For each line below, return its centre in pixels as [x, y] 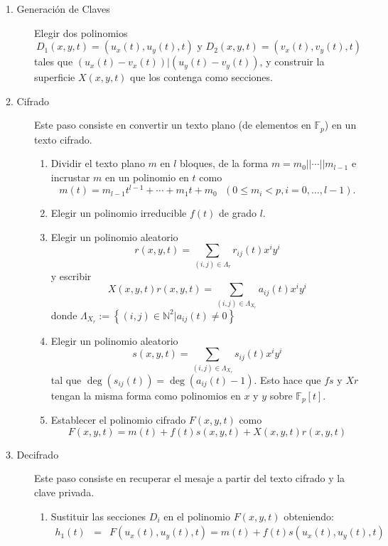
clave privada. [64, 492]
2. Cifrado [28, 101]
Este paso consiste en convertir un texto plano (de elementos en [173, 125]
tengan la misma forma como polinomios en [146, 395]
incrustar [70, 177]
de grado [238, 213]
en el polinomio [197, 516]
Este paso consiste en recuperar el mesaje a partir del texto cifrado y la [190, 478]
